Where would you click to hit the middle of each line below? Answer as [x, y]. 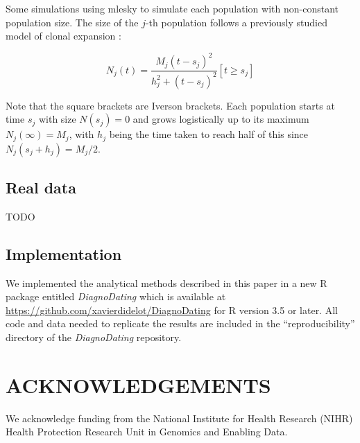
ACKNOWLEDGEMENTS [138, 384]
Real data [41, 188]
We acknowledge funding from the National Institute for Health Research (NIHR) [179, 418]
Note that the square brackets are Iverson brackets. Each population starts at [170, 105]
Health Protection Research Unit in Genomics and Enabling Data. [147, 432]
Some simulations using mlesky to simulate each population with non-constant [172, 8]
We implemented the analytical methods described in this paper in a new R [166, 283]
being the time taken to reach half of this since [209, 134]
